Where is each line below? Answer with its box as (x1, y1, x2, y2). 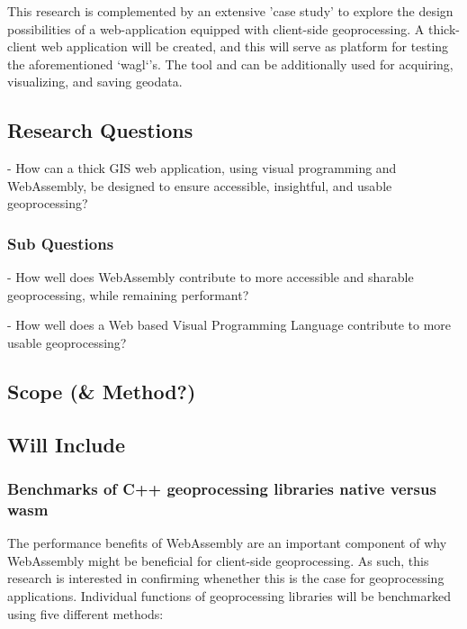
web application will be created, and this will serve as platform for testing (40, 37, 449, 56)
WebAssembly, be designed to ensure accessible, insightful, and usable (7, 176, 392, 195)
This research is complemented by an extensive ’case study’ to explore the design (7, 2, 454, 20)
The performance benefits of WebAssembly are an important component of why (7, 533, 447, 552)
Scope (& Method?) (7, 377, 196, 405)
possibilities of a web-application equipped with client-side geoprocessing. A (7, 19, 425, 38)
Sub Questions (7, 232, 114, 254)
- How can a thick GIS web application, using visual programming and (7, 159, 397, 178)
